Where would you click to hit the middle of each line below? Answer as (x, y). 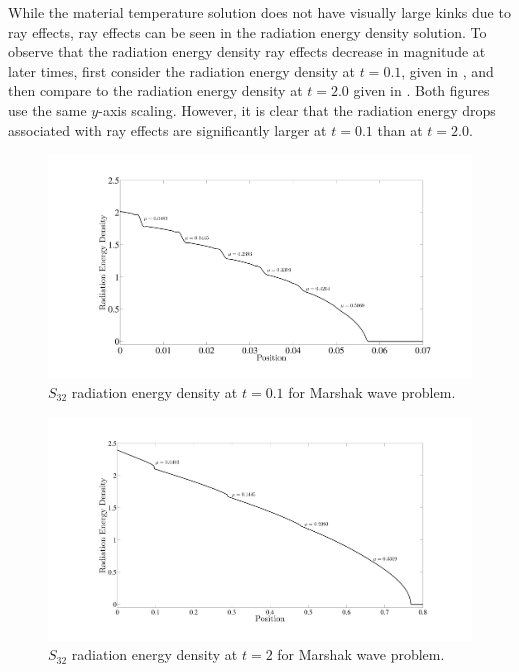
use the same (47, 109)
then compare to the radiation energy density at (155, 90)
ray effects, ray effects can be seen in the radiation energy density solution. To (247, 31)
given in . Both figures (421, 90)
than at (400, 129)
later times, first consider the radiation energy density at (182, 70)
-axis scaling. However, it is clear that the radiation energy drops (297, 109)
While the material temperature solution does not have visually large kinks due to (259, 12)
